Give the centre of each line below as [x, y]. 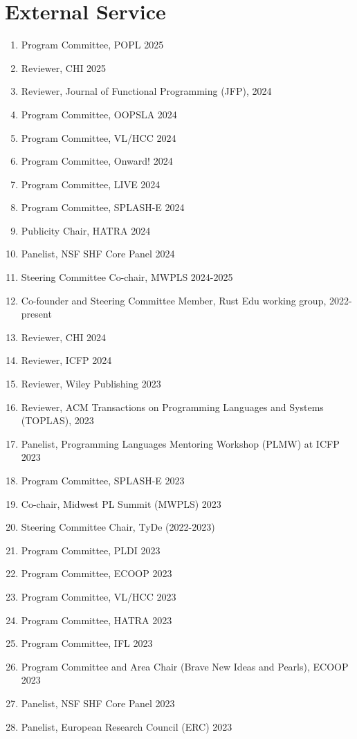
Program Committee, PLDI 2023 [91, 550]
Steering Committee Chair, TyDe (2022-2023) [118, 527]
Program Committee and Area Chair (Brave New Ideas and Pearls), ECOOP [185, 666]
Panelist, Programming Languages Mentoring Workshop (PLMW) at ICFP [180, 443]
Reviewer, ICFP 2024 [66, 360]
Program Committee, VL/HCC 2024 [99, 137]
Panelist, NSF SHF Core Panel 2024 [98, 254]
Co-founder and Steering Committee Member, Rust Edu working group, [174, 300]
